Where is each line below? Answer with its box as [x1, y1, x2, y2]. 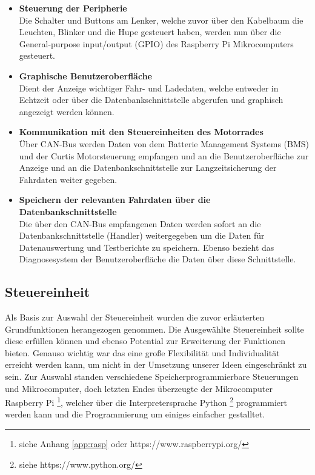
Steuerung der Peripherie [19, 2, 127, 14]
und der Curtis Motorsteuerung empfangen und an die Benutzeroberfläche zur [19, 149, 309, 162]
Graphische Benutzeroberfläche [19, 69, 152, 82]
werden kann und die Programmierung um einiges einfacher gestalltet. [5, 408, 265, 420]
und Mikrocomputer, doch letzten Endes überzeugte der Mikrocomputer [5, 382, 273, 394]
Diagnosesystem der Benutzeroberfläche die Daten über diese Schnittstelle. [19, 253, 296, 265]
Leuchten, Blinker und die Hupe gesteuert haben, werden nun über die [19, 25, 281, 38]
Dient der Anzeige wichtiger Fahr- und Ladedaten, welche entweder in [19, 81, 279, 94]
